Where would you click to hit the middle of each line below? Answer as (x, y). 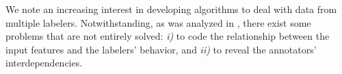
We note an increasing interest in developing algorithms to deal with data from (171, 9)
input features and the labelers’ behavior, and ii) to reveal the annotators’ (161, 49)
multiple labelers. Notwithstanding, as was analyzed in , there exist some (158, 22)
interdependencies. (44, 63)
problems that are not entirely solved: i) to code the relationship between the (168, 36)
